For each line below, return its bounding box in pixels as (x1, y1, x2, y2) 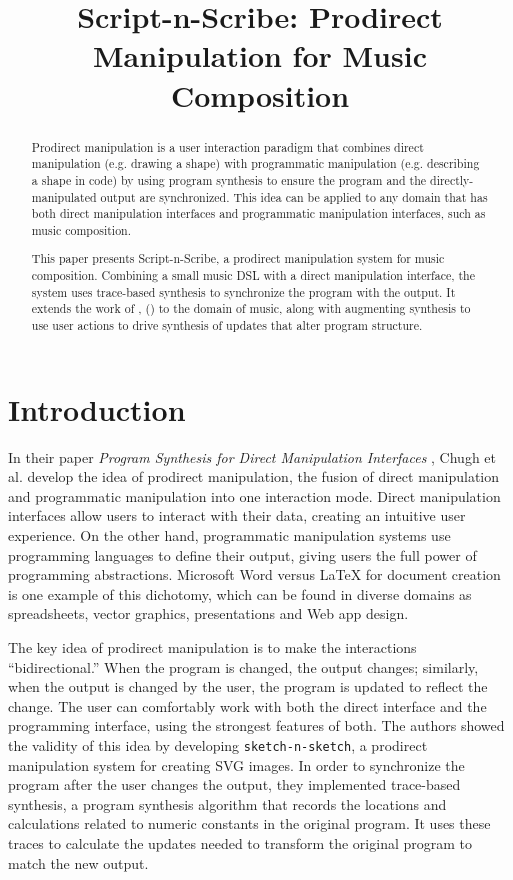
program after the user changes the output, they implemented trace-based (8, 774, 461, 795)
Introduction (8, 388, 186, 429)
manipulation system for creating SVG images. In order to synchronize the (8, 754, 465, 775)
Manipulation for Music (93, 35, 427, 76)
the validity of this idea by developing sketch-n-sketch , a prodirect (8, 734, 428, 755)
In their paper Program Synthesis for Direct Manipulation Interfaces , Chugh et (8, 446, 497, 467)
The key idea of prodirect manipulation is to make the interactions (8, 636, 417, 657)
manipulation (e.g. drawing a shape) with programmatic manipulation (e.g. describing (31, 155, 480, 172)
